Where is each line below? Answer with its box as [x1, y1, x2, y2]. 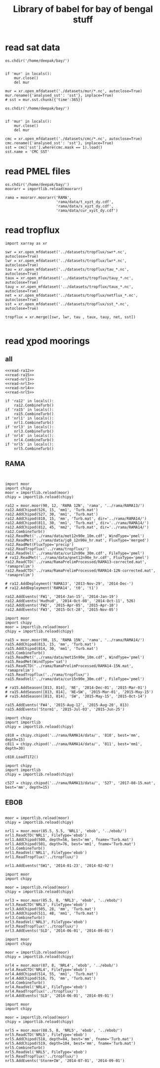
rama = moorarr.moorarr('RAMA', [5, 195, 72, 200]
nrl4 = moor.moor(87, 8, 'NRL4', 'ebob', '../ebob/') [5, 963, 119, 968]
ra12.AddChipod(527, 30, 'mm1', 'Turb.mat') [5, 512, 98, 517]
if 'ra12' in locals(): [5, 398, 54, 403]
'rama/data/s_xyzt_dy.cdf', [56, 204, 114, 209]
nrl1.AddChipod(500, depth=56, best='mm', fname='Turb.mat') [5, 837, 134, 843]
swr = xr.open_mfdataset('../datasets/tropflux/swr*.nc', [5, 249, 127, 255]
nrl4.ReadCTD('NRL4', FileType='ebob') [5, 967, 87, 972]
